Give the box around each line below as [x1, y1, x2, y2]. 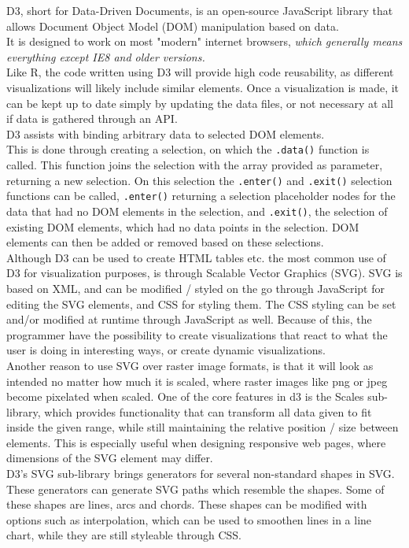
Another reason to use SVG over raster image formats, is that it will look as [6, 357, 374, 373]
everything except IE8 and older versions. [6, 48, 205, 65]
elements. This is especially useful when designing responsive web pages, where [6, 434, 386, 450]
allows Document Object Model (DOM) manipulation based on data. [6, 17, 339, 34]
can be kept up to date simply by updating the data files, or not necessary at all [6, 94, 393, 111]
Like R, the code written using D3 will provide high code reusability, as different [6, 64, 394, 80]
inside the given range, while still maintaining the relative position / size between [6, 419, 399, 435]
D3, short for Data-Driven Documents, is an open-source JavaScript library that [6, 2, 393, 18]
